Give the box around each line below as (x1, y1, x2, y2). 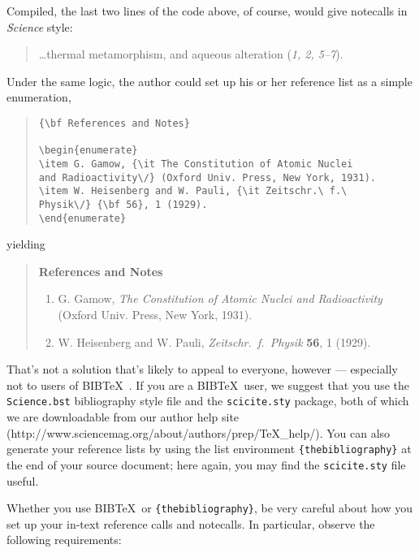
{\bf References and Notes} (38, 117, 190, 129)
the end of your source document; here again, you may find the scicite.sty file (6, 456, 406, 473)
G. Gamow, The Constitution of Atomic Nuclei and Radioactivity (58, 290, 382, 307)
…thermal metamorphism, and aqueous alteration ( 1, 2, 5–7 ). (38, 45, 343, 63)
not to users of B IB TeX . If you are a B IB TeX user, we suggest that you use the (6, 376, 409, 393)
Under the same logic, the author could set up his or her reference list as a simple (6, 72, 413, 89)
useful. (6, 472, 39, 489)
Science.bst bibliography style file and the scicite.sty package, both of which (6, 392, 409, 409)
